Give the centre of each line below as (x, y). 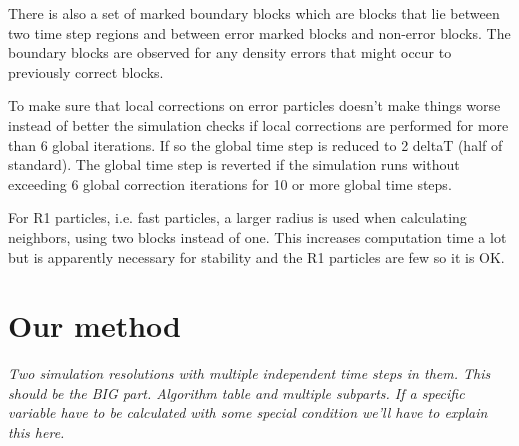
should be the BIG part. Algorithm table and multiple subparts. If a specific (236, 392)
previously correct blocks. (86, 71)
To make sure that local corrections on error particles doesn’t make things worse (254, 105)
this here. (36, 432)
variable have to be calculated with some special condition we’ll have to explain (248, 412)
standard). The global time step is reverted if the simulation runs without (234, 164)
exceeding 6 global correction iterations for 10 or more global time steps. (230, 183)
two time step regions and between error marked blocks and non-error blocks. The (259, 32)
